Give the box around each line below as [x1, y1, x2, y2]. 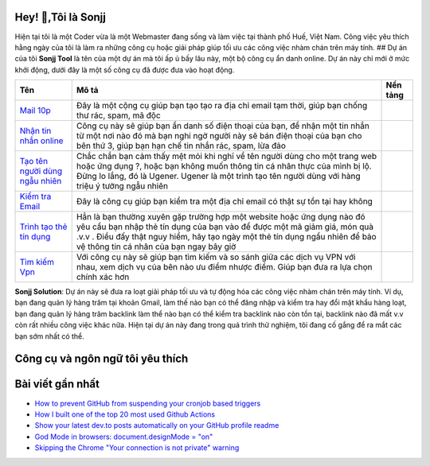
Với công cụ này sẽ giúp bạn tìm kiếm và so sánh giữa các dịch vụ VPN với [76, 251, 356, 262]
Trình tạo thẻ [19, 221, 68, 232]
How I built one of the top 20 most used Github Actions [34, 410, 215, 419]
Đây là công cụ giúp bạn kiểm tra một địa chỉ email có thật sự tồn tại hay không [76, 196, 373, 207]
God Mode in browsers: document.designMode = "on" [34, 432, 213, 441]
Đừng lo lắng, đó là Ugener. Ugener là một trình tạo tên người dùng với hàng [76, 171, 361, 182]
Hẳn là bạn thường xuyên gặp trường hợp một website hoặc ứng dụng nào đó [76, 212, 365, 223]
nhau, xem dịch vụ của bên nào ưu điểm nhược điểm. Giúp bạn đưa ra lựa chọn [76, 262, 373, 273]
